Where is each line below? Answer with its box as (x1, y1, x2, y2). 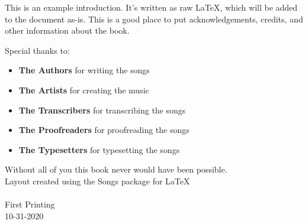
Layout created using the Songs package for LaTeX (5, 174, 190, 187)
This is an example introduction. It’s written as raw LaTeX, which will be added (5, 1, 298, 13)
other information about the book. (5, 24, 130, 37)
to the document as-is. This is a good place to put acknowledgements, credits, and (5, 12, 303, 25)
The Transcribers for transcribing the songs (18, 103, 186, 116)
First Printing (5, 198, 55, 210)
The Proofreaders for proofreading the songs (18, 124, 190, 136)
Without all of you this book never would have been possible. (5, 163, 227, 176)
